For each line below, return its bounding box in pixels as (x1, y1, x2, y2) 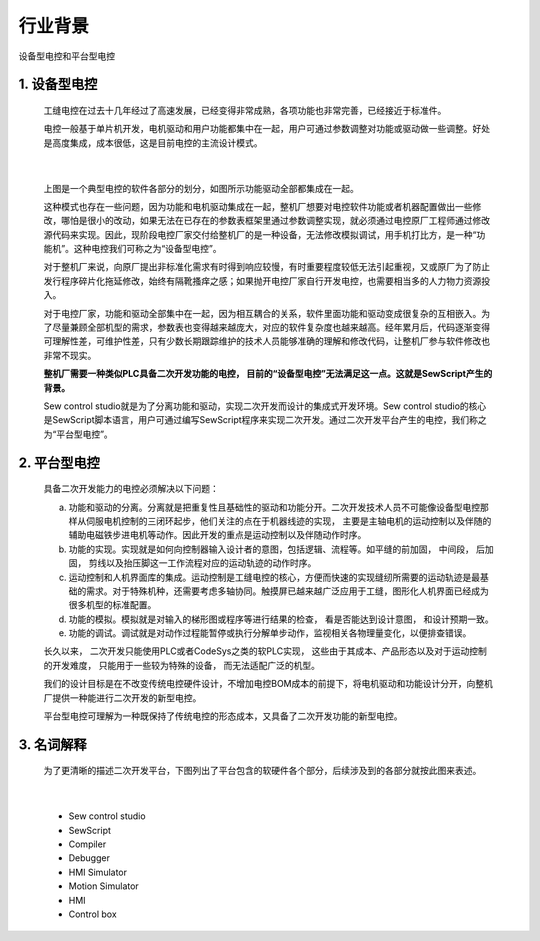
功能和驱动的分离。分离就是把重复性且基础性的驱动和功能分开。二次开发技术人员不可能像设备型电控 (68, 501, 480, 513)
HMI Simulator (68, 866, 128, 878)
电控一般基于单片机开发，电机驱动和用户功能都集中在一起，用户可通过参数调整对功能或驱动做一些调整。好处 (43, 123, 490, 135)
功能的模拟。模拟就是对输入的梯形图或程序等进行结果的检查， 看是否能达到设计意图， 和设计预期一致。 (68, 613, 494, 625)
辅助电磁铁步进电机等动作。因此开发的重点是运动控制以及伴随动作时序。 (68, 529, 367, 541)
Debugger (68, 852, 110, 864)
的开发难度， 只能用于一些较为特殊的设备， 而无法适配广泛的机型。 (43, 659, 320, 671)
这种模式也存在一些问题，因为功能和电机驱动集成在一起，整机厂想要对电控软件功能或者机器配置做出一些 (43, 200, 473, 212)
